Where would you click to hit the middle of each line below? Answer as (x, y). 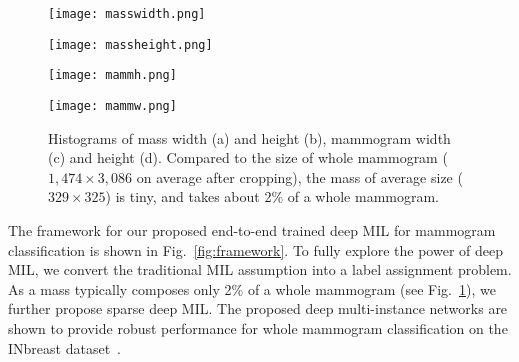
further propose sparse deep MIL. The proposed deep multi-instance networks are (258, 308)
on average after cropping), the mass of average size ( (299, 176)
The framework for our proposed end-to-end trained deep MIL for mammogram (252, 230)
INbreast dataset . (64, 347)
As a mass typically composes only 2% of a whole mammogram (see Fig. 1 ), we (252, 288)
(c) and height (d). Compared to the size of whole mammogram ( (248, 157)
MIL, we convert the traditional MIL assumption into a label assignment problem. (260, 269)
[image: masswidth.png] (127, 14)
